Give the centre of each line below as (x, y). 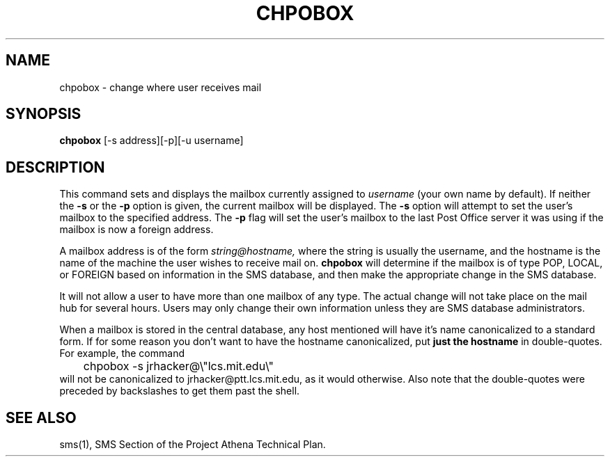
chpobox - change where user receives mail (161, 87)
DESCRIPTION (55, 167)
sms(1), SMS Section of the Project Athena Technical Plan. (193, 445)
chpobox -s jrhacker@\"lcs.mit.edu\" (179, 366)
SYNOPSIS (44, 114)
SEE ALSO (41, 417)
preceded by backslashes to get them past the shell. (180, 391)
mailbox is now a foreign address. (136, 230)
